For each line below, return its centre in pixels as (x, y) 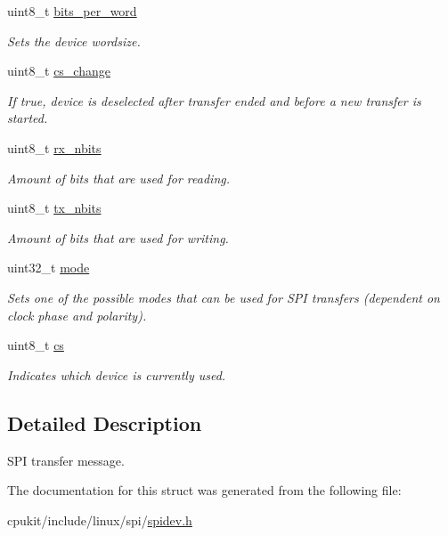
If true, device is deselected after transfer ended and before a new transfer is (214, 100)
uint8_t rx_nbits (54, 147)
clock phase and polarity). (77, 315)
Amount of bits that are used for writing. (118, 237)
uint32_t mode (49, 268)
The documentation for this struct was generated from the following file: (204, 490)
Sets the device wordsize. (74, 41)
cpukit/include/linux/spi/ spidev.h (100, 520)
